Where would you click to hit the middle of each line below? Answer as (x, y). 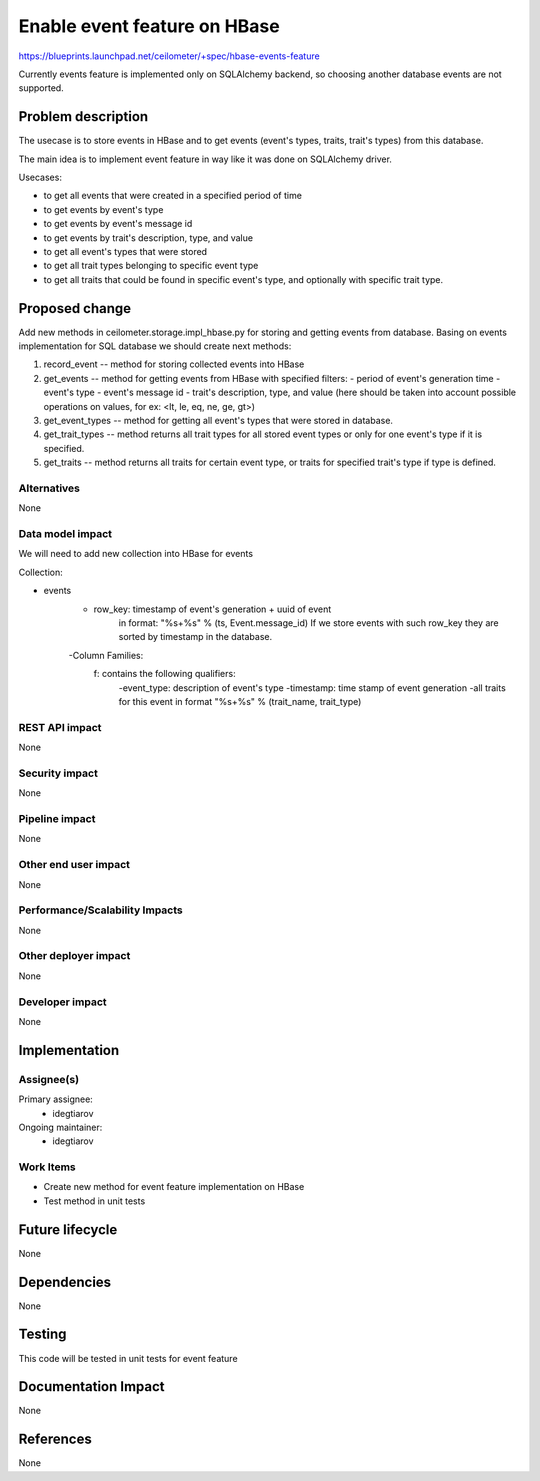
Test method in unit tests (94, 1201)
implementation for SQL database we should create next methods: (155, 346)
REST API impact (60, 727)
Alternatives (49, 488)
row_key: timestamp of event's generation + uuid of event (212, 609)
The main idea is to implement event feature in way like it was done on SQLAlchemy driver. (205, 159)
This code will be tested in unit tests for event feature (128, 1358)
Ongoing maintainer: (60, 1127)
